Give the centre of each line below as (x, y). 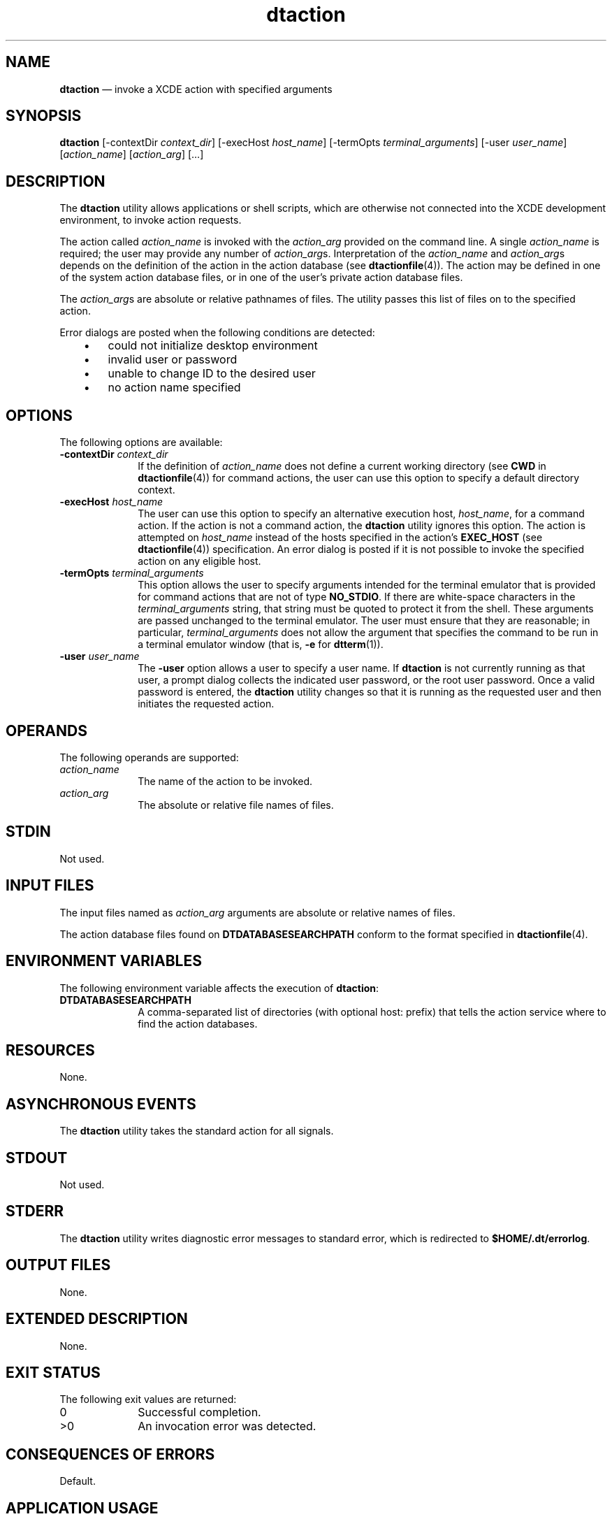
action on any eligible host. (199, 561)
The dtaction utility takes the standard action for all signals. (197, 1131)
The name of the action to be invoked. (225, 781)
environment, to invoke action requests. (151, 220)
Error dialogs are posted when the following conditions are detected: (217, 333)
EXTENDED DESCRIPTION (97, 1319)
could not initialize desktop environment (213, 346)
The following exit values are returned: (148, 1399)
